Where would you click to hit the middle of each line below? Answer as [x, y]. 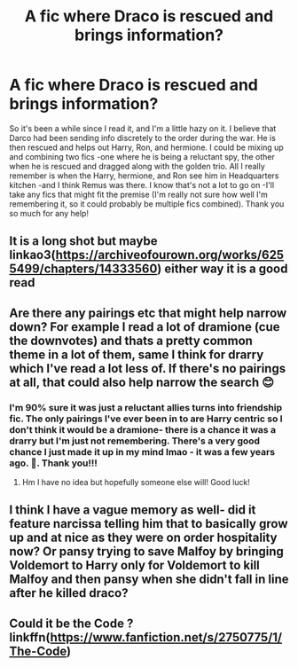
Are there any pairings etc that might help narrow [148, 313]
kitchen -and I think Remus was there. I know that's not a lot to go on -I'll [142, 184]
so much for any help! [49, 213]
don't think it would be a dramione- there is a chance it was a [143, 429]
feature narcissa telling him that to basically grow [149, 524]
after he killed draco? [69, 593]
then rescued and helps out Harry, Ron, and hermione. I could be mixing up [146, 147]
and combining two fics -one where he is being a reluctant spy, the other [142, 156]
